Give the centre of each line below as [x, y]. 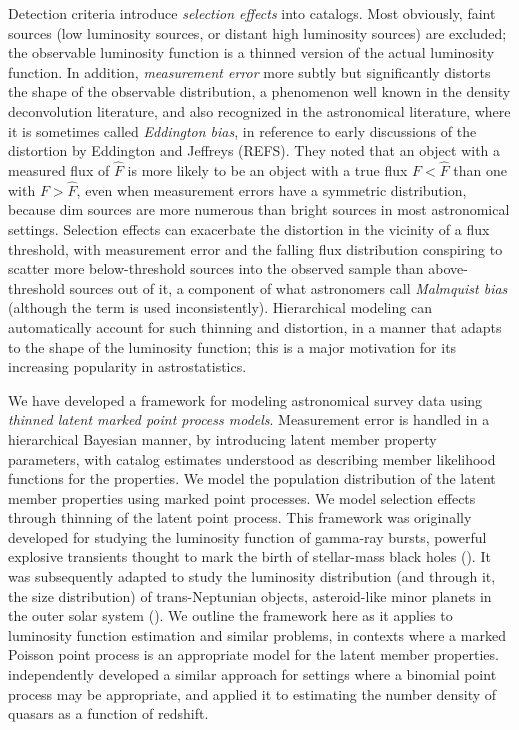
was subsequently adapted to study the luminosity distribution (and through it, [252, 576]
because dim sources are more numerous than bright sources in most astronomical [259, 209]
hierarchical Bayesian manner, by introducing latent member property [222, 438]
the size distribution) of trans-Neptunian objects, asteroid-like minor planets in [250, 595]
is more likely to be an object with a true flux [267, 169]
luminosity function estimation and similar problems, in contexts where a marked [257, 634]
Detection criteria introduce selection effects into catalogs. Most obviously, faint [252, 13]
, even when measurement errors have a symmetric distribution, [271, 189]
